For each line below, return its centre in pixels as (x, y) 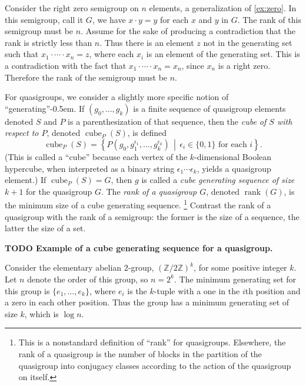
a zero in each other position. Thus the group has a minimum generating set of (147, 302)
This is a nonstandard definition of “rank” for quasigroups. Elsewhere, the (152, 342)
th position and (273, 290)
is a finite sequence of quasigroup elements (209, 108)
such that (22, 54)
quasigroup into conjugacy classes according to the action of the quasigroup (155, 365)
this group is (27, 290)
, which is (41, 313)
